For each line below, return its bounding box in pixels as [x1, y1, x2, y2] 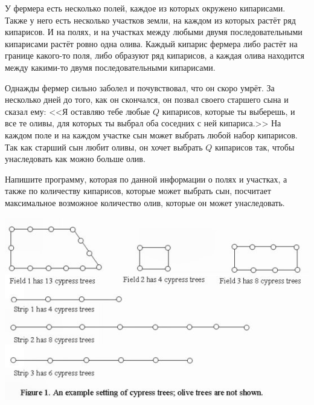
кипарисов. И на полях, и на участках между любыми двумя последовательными [5, 25, 303, 38]
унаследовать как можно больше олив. [5, 152, 146, 165]
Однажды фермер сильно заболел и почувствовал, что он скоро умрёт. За [5, 81, 275, 94]
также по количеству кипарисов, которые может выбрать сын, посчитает [5, 184, 271, 197]
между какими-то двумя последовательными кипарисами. [5, 60, 216, 73]
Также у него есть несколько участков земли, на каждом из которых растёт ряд [5, 13, 296, 26]
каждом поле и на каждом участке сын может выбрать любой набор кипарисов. [5, 128, 298, 141]
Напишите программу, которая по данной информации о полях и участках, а [5, 172, 287, 185]
